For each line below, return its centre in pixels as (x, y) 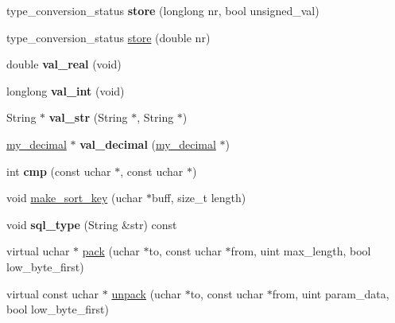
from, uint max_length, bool (301, 251)
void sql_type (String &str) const (92, 224)
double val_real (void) (64, 64)
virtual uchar (38, 251)
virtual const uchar (53, 293)
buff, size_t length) (199, 198)
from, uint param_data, (331, 293)
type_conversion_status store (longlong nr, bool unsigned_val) (163, 10)
